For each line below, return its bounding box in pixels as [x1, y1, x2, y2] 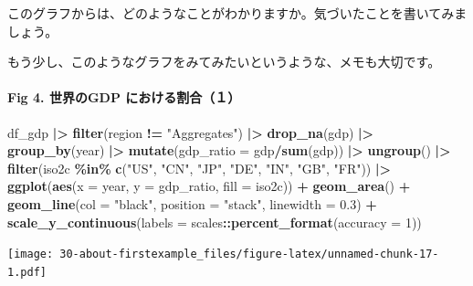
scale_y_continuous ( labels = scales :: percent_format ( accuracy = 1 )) [7, 212, 422, 231]
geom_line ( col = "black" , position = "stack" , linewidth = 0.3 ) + [7, 194, 377, 213]
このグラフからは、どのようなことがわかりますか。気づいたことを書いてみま [7, 4, 468, 22]
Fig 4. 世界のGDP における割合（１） [7, 88, 241, 107]
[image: [7, 248, 54, 261]
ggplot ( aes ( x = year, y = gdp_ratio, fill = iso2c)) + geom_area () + [7, 176, 411, 196]
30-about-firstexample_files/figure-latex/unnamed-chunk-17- [59, 248, 439, 261]
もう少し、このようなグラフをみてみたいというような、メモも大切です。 [7, 52, 441, 71]
